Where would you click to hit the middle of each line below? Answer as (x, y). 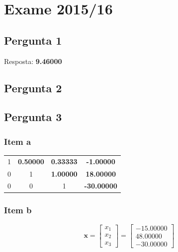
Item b (18, 210)
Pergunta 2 (33, 88)
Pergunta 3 (33, 117)
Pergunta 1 (33, 40)
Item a (18, 141)
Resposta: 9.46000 (33, 61)
